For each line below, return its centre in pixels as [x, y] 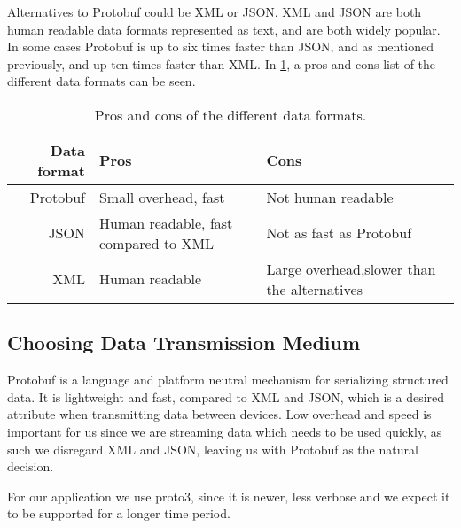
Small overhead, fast [162, 197]
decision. [31, 466]
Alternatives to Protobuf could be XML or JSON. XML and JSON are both [215, 12]
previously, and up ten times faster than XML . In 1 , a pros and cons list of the [222, 63]
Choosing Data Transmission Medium [184, 342]
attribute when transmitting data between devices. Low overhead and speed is [219, 414]
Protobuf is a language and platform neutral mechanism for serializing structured [228, 380]
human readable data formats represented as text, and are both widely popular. [224, 29]
